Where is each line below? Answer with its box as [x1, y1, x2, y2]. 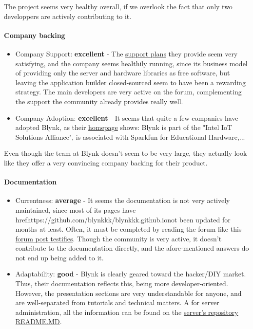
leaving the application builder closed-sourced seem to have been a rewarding [15, 77, 246, 87]
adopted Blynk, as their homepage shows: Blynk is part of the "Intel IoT [15, 122, 233, 132]
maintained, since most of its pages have [15, 204, 136, 215]
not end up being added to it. [15, 252, 104, 262]
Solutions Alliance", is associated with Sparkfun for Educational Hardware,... [15, 131, 245, 142]
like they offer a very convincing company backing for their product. [4, 157, 208, 167]
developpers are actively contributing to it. [4, 11, 132, 21]
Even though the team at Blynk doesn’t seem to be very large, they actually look [4, 148, 247, 158]
